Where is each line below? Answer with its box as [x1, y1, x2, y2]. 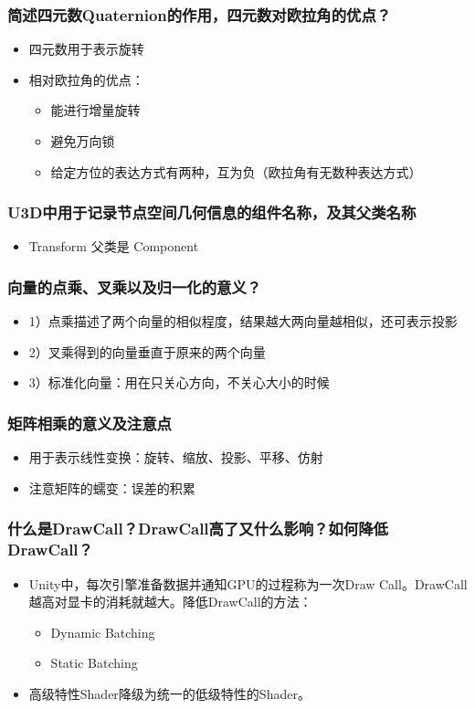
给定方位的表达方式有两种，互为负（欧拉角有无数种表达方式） [50, 162, 422, 181]
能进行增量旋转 [50, 101, 141, 120]
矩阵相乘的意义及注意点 [7, 411, 172, 434]
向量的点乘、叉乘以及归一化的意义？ [7, 275, 262, 298]
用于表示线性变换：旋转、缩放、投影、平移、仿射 [28, 448, 323, 467]
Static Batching [50, 653, 138, 672]
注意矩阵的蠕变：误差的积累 [28, 478, 195, 497]
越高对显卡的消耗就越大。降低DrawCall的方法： [28, 592, 312, 611]
